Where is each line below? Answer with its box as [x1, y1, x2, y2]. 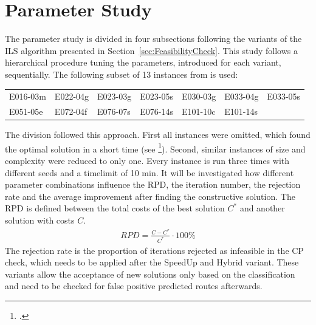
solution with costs [5, 214, 75, 226]
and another [239, 202, 285, 214]
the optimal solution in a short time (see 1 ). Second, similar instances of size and [5, 140, 306, 155]
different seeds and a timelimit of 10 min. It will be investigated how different [5, 166, 294, 179]
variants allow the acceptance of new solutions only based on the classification [5, 267, 295, 280]
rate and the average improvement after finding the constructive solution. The [5, 190, 295, 202]
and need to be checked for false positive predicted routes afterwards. [5, 279, 263, 292]
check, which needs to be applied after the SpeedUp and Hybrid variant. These [5, 256, 299, 269]
